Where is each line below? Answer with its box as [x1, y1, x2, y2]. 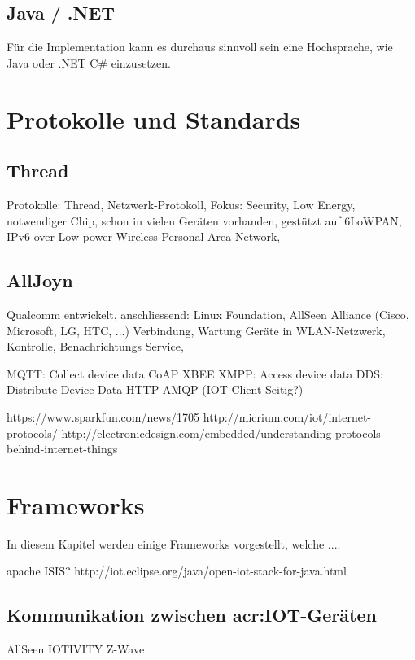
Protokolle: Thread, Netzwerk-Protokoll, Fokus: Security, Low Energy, [7, 195, 356, 212]
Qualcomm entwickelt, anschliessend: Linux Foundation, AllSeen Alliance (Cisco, [7, 305, 409, 322]
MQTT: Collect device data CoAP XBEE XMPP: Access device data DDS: [7, 365, 383, 382]
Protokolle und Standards [7, 102, 301, 135]
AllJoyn [7, 268, 73, 293]
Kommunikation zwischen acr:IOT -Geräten [7, 602, 377, 627]
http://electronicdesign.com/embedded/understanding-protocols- [61, 424, 385, 441]
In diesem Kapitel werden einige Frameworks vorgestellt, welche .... [7, 535, 341, 552]
